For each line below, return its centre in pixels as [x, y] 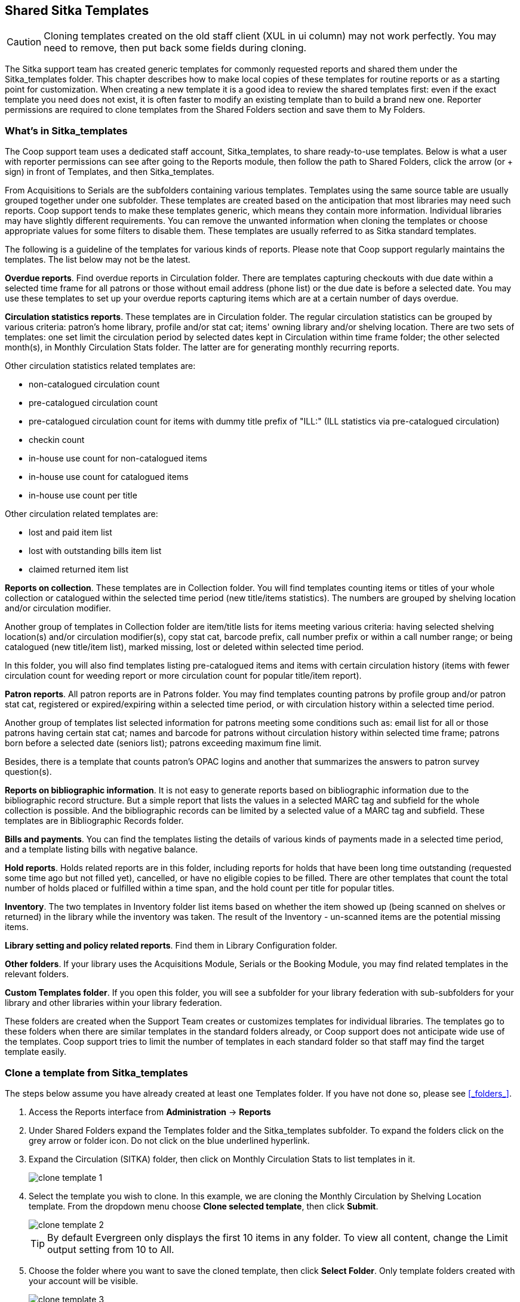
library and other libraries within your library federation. [113, 1003]
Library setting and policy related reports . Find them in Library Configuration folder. [171, 946]
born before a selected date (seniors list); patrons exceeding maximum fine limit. [163, 743]
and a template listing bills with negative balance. [101, 849]
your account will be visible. [84, 1281]
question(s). [28, 772]
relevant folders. [37, 974]
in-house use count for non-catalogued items [118, 458]
